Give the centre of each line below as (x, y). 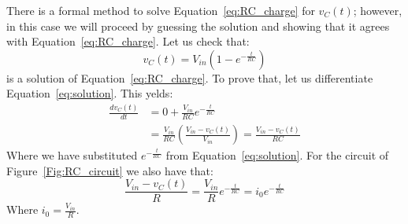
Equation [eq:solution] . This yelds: (90, 93)
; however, (378, 10)
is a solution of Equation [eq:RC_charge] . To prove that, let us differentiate (190, 77)
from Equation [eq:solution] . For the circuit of (277, 155)
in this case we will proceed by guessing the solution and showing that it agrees (198, 26)
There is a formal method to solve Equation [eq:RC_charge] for (161, 10)
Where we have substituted (72, 155)
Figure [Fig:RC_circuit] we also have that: (110, 170)
